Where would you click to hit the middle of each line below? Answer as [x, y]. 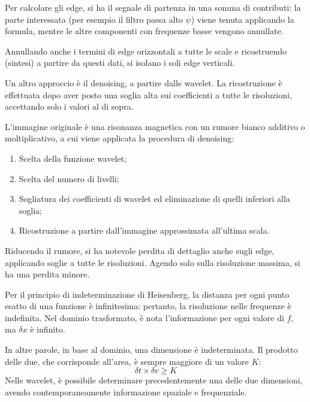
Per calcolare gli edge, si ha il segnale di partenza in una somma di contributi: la [153, 7]
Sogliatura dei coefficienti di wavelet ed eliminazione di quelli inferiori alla [154, 199]
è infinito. [48, 329]
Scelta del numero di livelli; [69, 178]
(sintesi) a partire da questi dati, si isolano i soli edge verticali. [120, 63]
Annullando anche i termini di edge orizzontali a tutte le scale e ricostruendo [146, 51]
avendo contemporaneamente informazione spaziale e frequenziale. [126, 392]
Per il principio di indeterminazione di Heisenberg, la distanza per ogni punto [147, 294]
